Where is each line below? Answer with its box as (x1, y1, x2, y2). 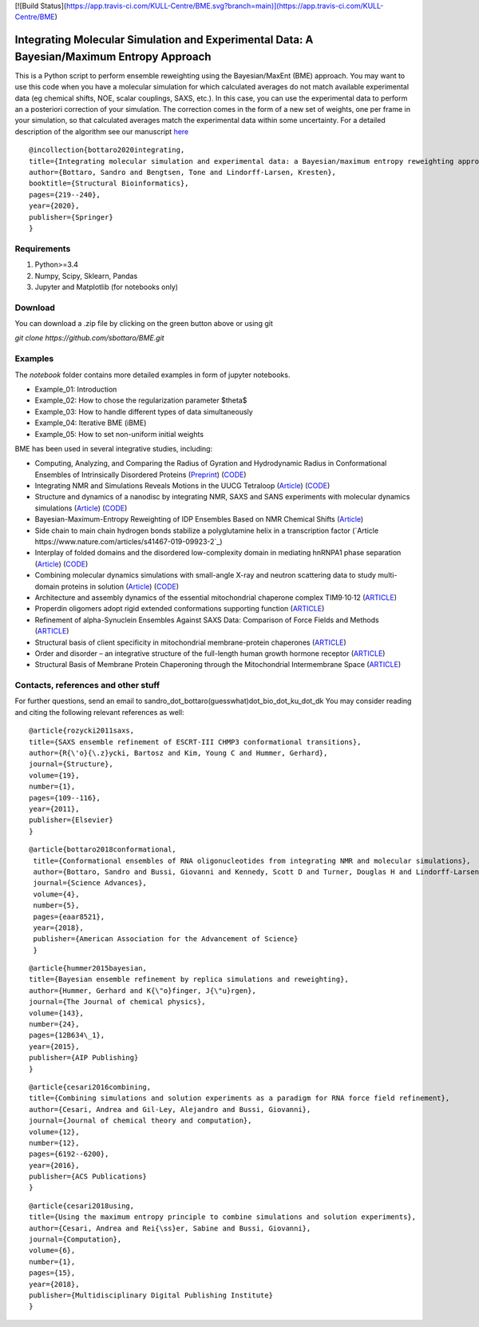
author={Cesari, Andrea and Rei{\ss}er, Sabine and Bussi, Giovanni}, (29, 1223, 311, 1233)
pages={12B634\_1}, (29, 1031, 105, 1040)
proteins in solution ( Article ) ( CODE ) (61, 582, 180, 591)
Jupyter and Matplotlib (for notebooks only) (34, 282, 179, 292)
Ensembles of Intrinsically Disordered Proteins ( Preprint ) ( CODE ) (34, 470, 247, 479)
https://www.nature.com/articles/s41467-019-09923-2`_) (34, 537, 223, 546)
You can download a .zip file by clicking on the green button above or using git (14, 319, 273, 328)
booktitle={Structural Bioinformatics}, (29, 179, 189, 188)
